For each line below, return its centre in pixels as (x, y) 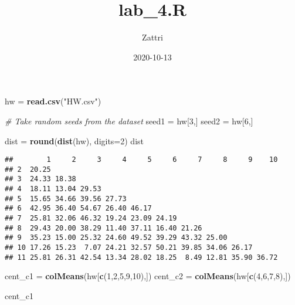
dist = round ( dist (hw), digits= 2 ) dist (74, 140)
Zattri (152, 37)
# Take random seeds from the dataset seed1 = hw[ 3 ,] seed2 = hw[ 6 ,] (129, 121)
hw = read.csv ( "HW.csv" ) (53, 101)
